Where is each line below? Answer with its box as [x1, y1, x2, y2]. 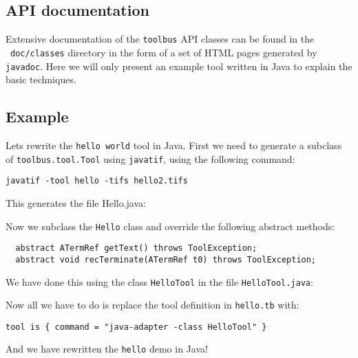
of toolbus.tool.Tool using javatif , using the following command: [6, 151, 295, 166]
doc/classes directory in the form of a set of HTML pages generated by [10, 45, 317, 59]
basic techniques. [6, 72, 76, 87]
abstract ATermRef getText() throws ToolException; [15, 243, 257, 254]
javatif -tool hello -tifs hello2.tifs [6, 176, 188, 186]
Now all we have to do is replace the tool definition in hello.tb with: [6, 298, 299, 312]
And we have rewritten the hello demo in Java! [6, 342, 208, 356]
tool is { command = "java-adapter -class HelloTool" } [6, 322, 267, 332]
